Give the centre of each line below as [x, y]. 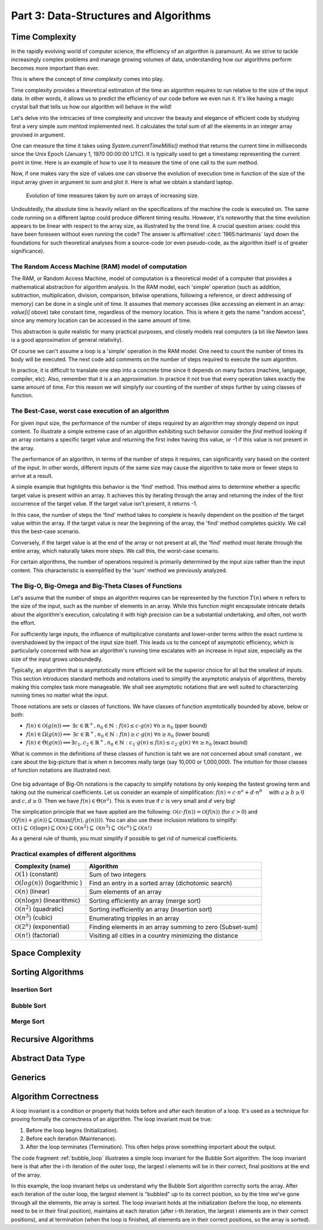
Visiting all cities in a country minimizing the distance [164, 936]
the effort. [23, 623]
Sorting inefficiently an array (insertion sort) [150, 910]
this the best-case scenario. [45, 531]
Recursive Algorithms [52, 1039]
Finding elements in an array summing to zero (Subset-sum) [173, 927]
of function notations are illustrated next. [61, 770]
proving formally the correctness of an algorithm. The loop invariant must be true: [112, 1119]
